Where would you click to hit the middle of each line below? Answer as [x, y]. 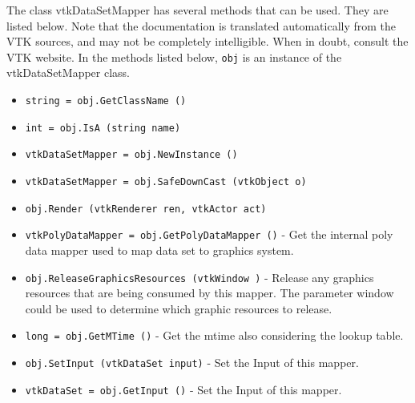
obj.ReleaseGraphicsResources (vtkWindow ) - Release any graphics [199, 277]
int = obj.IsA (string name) [103, 128]
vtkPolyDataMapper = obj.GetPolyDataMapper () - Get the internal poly [209, 234]
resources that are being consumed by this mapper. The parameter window [210, 293]
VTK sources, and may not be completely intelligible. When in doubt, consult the [207, 41]
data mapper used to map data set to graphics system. [159, 250]
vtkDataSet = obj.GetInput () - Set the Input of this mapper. [183, 389]
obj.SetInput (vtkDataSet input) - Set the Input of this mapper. [192, 363]
